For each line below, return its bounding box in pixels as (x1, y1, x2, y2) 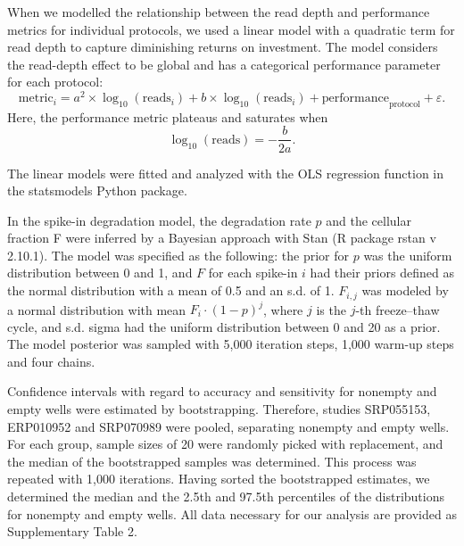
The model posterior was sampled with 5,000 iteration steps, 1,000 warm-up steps (7, 335, 454, 353)
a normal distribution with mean (7, 300, 186, 318)
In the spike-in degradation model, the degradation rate (7, 211, 311, 229)
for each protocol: (7, 72, 104, 91)
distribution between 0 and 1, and (7, 263, 193, 282)
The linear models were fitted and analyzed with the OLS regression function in (7, 163, 444, 182)
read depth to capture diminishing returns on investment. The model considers (7, 37, 438, 56)
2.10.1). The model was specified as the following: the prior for (7, 245, 350, 264)
